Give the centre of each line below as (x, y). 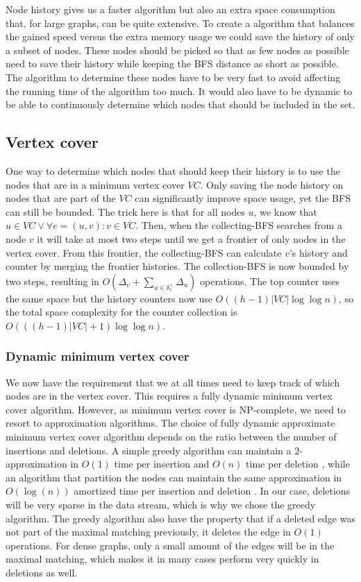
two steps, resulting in (52, 281)
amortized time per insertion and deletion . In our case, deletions (212, 491)
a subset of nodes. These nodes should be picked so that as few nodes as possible (177, 50)
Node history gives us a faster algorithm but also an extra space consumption (170, 9)
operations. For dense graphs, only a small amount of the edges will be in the (170, 545)
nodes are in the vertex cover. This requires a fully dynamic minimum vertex (169, 396)
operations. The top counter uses (269, 281)
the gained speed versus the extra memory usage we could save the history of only (180, 36)
